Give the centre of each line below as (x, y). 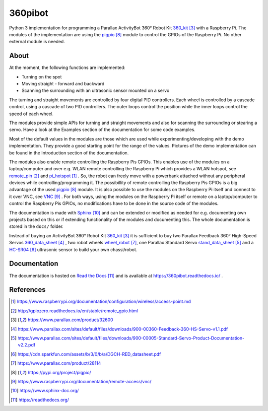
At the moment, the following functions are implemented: (67, 68)
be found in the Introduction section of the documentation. (69, 153)
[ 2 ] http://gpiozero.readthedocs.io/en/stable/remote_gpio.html (74, 311)
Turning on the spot (42, 76)
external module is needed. (37, 42)
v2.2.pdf (27, 345)
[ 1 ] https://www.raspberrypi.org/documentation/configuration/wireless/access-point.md (101, 302)
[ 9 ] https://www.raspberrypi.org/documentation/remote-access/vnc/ (81, 381)
